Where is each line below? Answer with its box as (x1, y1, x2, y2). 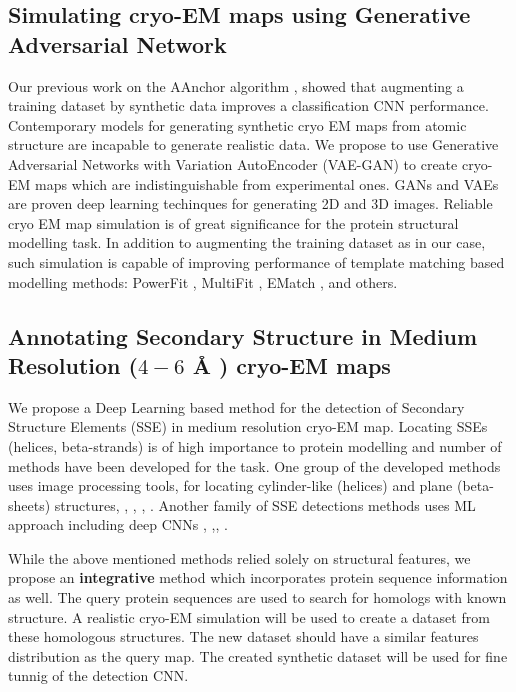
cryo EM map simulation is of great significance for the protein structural (8, 212, 459, 233)
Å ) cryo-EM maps (192, 349, 391, 380)
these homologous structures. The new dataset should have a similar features (8, 626, 479, 647)
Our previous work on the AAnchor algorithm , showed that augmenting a (8, 75, 464, 96)
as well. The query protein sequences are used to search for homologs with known (8, 587, 507, 608)
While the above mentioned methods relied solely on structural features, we (8, 547, 471, 568)
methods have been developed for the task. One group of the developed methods (8, 455, 501, 476)
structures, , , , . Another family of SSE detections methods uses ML (54, 494, 476, 515)
